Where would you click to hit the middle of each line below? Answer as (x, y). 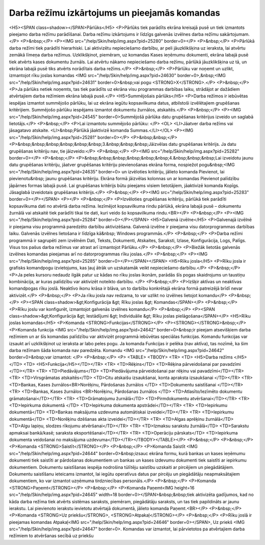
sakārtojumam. (235, 34)
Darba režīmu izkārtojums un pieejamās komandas (115, 13)
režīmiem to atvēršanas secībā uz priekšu (51, 536)
